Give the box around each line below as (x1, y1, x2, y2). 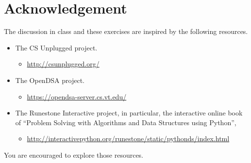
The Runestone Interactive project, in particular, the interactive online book (15, 108, 243, 118)
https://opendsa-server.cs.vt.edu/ (27, 91, 127, 101)
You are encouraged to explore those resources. (4, 149, 144, 160)
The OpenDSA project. (15, 75, 84, 85)
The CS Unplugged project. (15, 42, 98, 52)
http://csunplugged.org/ (27, 59, 100, 69)
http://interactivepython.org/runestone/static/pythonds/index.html (27, 133, 230, 144)
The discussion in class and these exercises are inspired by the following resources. (4, 26, 248, 36)
